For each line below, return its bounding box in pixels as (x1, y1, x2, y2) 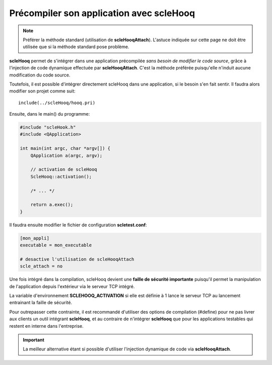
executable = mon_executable (20, 242, 92, 248)
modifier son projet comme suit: (9, 88, 76, 94)
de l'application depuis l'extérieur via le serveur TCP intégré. (9, 283, 135, 289)
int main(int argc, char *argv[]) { (20, 146, 111, 151)
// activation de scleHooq (30, 166, 98, 172)
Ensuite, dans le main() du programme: (9, 111, 90, 117)
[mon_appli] (20, 235, 50, 241)
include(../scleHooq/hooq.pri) (18, 100, 96, 106)
